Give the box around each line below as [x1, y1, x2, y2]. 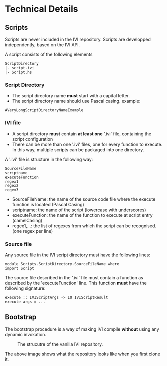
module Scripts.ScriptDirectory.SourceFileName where [5, 261, 120, 266]
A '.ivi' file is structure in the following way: [5, 156, 93, 162]
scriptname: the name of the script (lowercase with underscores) [12, 207, 146, 213]
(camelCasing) [12, 217, 43, 223]
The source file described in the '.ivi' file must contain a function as [5, 274, 143, 280]
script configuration [12, 136, 53, 142]
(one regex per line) [12, 228, 53, 234]
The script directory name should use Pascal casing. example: [12, 98, 141, 104]
